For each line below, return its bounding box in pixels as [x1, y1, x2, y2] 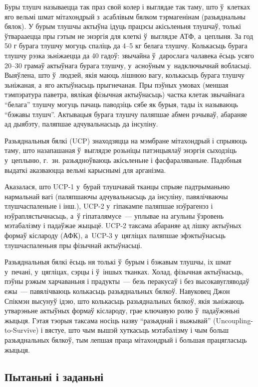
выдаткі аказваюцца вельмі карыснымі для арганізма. [4, 164, 166, 175]
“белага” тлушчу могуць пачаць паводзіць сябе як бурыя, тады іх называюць [4, 99, 238, 109]
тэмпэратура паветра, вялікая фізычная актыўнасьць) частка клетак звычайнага [4, 89, 245, 100]
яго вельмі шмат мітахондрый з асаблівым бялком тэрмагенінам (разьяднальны [4, 11, 246, 21]
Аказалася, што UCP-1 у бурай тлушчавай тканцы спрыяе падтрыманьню [4, 181, 230, 192]
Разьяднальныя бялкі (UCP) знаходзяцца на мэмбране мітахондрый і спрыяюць [4, 135, 247, 145]
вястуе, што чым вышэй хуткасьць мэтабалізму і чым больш [45, 325, 229, 335]
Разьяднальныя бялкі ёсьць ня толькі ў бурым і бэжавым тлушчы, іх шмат [4, 257, 232, 267]
